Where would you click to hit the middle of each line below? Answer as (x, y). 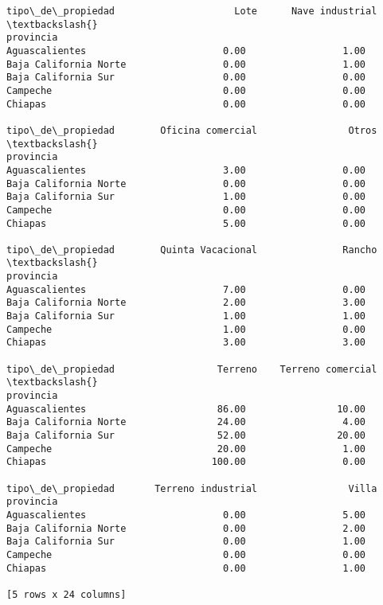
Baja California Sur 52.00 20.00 (186, 435)
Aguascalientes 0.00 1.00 (186, 51)
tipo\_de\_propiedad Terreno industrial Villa (192, 488)
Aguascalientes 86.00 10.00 (186, 409)
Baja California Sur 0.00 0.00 (186, 78)
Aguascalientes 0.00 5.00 (186, 515)
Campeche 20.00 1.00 (186, 449)
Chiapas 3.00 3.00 (186, 343)
